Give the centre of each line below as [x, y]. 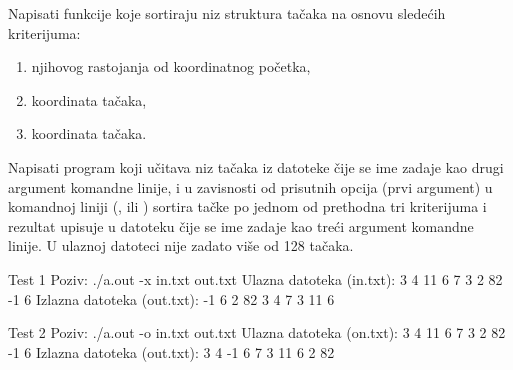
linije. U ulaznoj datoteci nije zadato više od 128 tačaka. [181, 245]
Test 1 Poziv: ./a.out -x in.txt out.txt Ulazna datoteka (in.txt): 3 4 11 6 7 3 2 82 [255, 278]
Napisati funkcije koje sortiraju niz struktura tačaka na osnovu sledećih [227, 13]
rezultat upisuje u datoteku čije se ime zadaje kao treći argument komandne [241, 225]
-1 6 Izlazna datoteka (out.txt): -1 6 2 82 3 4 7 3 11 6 [171, 298]
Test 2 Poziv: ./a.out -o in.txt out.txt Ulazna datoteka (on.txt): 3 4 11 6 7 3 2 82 [257, 332]
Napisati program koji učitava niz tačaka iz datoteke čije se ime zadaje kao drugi [256, 166]
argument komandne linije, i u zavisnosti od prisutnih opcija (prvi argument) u [250, 186]
